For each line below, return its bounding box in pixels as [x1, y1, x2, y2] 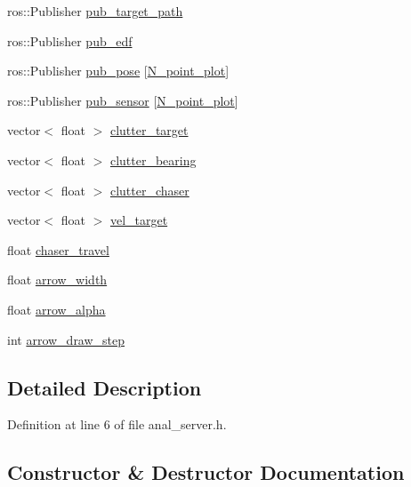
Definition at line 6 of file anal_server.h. [7, 415, 227, 434]
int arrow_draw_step [7, 330, 125, 348]
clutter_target [109, 121, 189, 140]
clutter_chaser [109, 180, 189, 199]
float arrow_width [7, 270, 108, 289]
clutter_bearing [109, 150, 197, 169]
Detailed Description [7, 373, 202, 401]
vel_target [109, 211, 168, 229]
